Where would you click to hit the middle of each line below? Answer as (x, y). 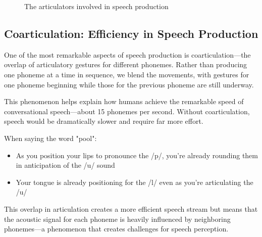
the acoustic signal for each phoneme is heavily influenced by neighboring (117, 219)
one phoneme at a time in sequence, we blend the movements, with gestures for (127, 74)
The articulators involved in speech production (96, 6)
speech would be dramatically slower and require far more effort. (104, 121)
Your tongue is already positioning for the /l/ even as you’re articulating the (135, 182)
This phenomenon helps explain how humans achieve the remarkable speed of (124, 101)
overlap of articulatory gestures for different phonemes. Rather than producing (126, 64)
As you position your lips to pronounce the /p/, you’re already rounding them (137, 155)
